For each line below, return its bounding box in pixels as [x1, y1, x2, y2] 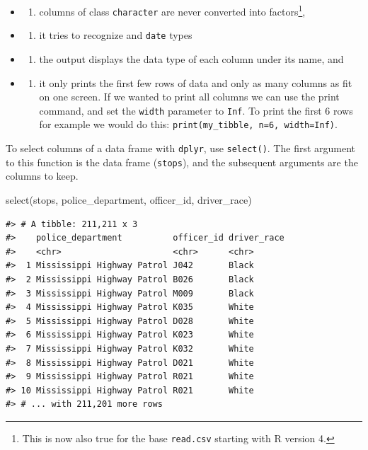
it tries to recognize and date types [39, 28, 192, 42]
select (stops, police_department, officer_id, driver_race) [6, 192, 252, 207]
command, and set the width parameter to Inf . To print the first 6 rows [39, 103, 353, 117]
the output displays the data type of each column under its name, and [39, 51, 344, 66]
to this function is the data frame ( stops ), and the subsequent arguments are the [6, 154, 358, 169]
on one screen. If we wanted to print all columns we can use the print [39, 89, 340, 104]
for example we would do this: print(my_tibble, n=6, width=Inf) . [39, 117, 338, 132]
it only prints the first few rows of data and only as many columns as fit [39, 75, 352, 90]
